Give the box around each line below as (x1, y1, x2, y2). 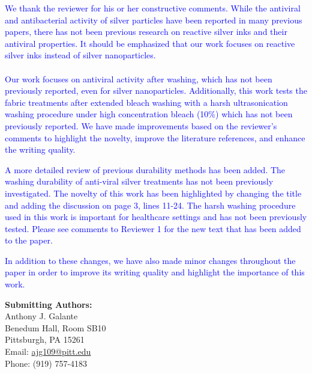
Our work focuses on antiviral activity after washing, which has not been (5, 72, 272, 85)
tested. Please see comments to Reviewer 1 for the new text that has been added (5, 222, 301, 235)
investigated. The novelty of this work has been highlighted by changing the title (5, 186, 302, 199)
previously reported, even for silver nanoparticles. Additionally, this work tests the (5, 84, 307, 97)
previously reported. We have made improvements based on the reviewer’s (5, 119, 277, 132)
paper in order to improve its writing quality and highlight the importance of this (5, 266, 305, 278)
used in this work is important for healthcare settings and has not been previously (5, 210, 307, 223)
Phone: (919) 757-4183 (5, 357, 88, 369)
